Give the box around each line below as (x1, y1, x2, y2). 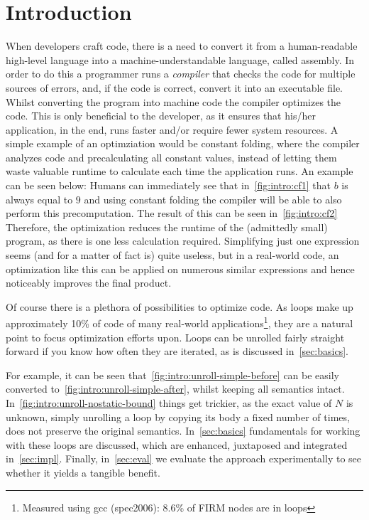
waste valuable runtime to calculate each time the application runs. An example (6, 164, 353, 179)
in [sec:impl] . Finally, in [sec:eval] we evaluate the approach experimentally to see (6, 451, 362, 466)
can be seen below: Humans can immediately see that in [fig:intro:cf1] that (6, 178, 331, 193)
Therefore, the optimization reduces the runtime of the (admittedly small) (6, 219, 328, 234)
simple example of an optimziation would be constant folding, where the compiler (6, 136, 360, 151)
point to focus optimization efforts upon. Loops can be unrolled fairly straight (6, 329, 345, 344)
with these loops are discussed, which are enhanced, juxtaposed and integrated (6, 437, 348, 452)
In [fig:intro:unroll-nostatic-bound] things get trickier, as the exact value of (6, 396, 332, 410)
